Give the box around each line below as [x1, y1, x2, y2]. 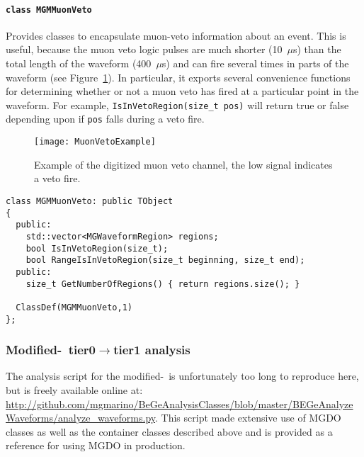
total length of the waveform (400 [6, 56, 152, 71]
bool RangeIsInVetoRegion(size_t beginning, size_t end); [25, 255, 305, 266]
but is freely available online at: [6, 383, 143, 397]
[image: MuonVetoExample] [34, 137, 156, 147]
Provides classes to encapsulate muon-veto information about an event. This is [6, 28, 346, 43]
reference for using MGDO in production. [6, 438, 186, 453]
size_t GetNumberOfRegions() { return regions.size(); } [25, 278, 300, 289]
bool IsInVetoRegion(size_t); [25, 243, 169, 254]
